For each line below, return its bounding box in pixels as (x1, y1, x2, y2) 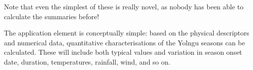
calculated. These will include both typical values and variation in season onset (4, 47, 242, 57)
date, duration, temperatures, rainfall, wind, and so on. (4, 56, 170, 67)
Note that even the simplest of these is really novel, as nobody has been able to (4, 1, 244, 11)
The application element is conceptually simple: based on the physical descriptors (4, 28, 250, 38)
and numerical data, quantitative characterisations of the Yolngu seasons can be (4, 37, 245, 47)
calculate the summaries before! (4, 11, 99, 21)
